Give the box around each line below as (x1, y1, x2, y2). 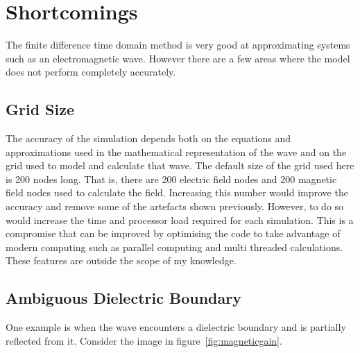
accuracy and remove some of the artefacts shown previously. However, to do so (6, 199, 344, 214)
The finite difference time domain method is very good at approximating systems (6, 37, 350, 52)
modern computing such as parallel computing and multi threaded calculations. (6, 239, 343, 254)
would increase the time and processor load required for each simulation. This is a (6, 212, 354, 227)
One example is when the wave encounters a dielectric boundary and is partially (6, 320, 346, 334)
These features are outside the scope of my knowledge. (6, 253, 237, 268)
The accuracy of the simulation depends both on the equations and (6, 131, 291, 146)
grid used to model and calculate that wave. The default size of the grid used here (6, 158, 354, 173)
